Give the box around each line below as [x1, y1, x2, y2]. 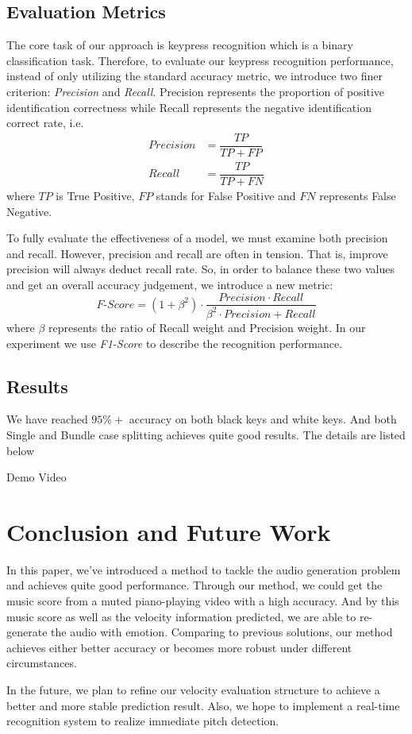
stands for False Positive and [156, 187, 296, 203]
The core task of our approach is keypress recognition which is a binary [6, 37, 353, 53]
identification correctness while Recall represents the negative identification [6, 99, 372, 115]
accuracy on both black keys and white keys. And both [129, 411, 397, 427]
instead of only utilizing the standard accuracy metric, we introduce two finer [6, 68, 383, 84]
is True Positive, [56, 187, 135, 203]
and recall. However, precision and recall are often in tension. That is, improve [6, 245, 388, 261]
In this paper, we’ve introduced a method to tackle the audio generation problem [6, 561, 401, 578]
